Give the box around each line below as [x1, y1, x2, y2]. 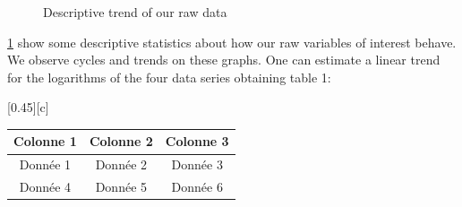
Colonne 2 [89, 132, 153, 151]
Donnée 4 [19, 177, 72, 196]
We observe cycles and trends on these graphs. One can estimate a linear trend [7, 50, 441, 69]
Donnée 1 [19, 155, 72, 174]
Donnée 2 [95, 155, 148, 174]
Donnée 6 [171, 177, 223, 196]
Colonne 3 [165, 132, 229, 151]
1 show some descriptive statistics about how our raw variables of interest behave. [7, 32, 457, 51]
